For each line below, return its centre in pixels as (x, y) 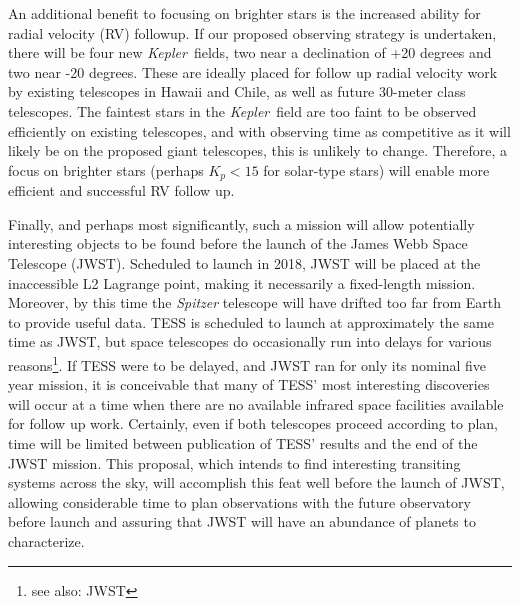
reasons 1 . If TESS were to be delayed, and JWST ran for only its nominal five (247, 363)
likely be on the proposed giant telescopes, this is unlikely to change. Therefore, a (258, 150)
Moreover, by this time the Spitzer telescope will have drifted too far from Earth (254, 302)
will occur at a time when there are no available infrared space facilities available (256, 403)
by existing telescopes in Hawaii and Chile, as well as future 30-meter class (237, 91)
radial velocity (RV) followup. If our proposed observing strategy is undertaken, (252, 32)
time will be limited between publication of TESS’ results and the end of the (243, 442)
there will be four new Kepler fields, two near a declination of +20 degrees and (250, 52)
